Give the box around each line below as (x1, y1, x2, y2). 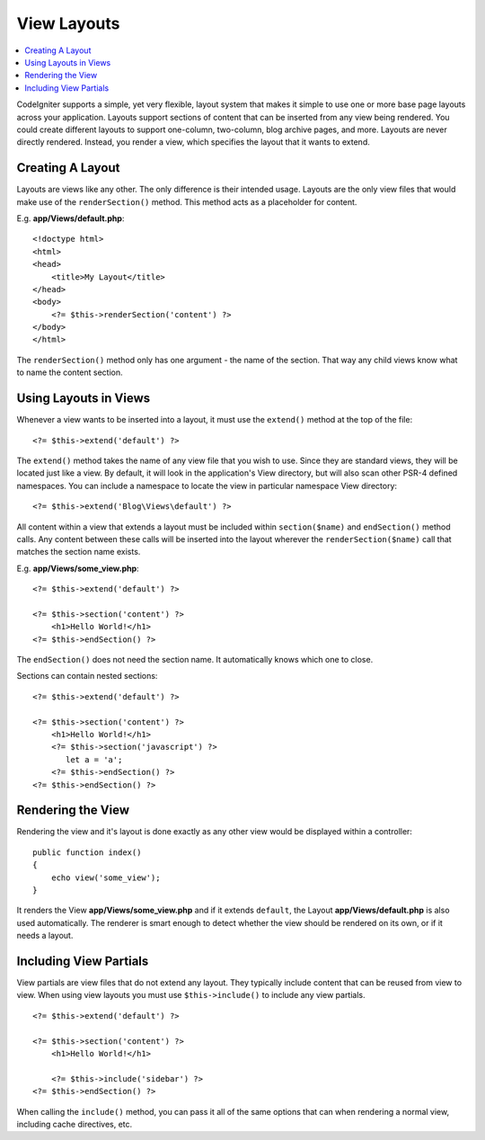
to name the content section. (16, 367, 123, 378)
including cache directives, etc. (16, 1119, 133, 1129)
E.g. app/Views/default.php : (16, 212, 125, 224)
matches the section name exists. (16, 547, 141, 557)
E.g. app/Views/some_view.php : (16, 563, 139, 574)
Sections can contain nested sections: (16, 671, 158, 681)
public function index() (32, 847, 142, 858)
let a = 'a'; (66, 754, 123, 764)
